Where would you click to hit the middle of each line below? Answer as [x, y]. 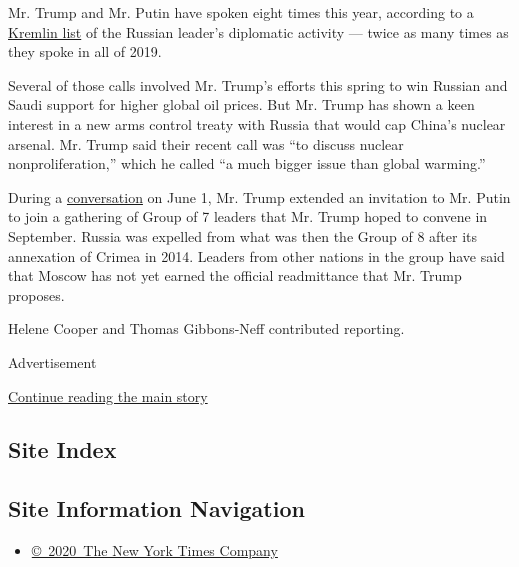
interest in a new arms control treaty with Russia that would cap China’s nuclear [257, 123]
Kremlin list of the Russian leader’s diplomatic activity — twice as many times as [258, 31]
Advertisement [52, 361]
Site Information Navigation [156, 508]
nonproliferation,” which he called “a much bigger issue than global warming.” [247, 163]
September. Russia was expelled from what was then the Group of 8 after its [243, 235]
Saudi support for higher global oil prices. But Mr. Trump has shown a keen [241, 104]
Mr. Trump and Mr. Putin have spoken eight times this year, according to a [241, 12]
